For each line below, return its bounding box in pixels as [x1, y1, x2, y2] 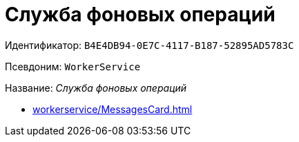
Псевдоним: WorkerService [5, 60, 141, 72]
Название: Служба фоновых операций [5, 81, 187, 94]
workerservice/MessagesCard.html [32, 103, 193, 115]
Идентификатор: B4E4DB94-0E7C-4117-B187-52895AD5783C [5, 39, 294, 51]
